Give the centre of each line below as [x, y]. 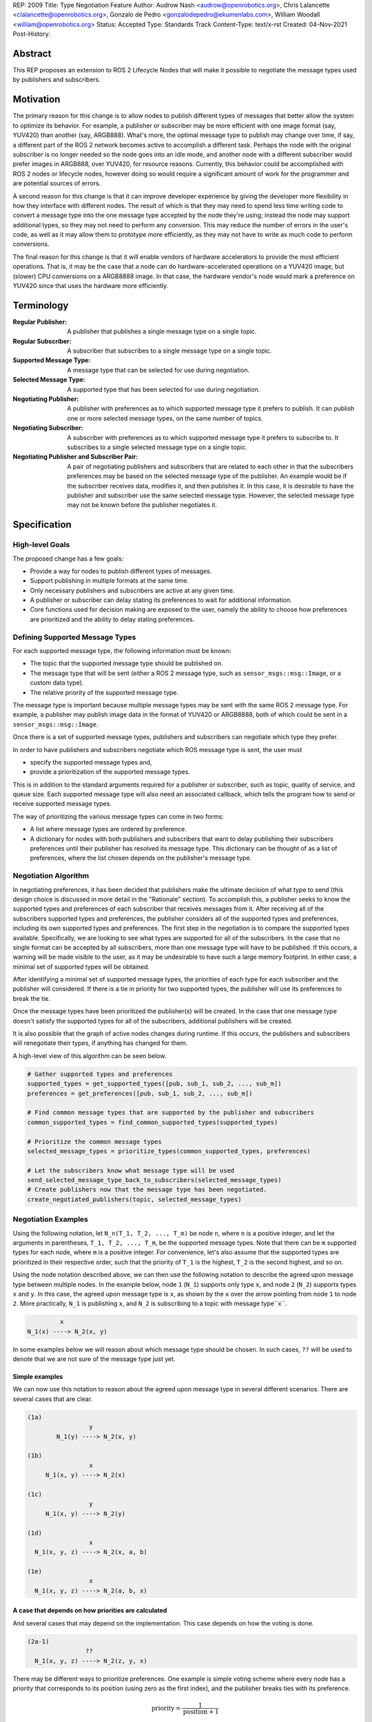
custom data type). [57, 683]
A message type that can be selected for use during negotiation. [158, 370]
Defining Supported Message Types [74, 637]
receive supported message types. [62, 804]
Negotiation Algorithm [51, 876]
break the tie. [32, 998]
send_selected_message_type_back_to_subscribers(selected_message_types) [154, 1180]
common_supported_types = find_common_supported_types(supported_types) [153, 1122]
